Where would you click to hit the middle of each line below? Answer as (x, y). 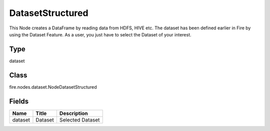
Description (74, 113)
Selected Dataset (79, 120)
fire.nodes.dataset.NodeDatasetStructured (53, 87)
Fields (19, 101)
